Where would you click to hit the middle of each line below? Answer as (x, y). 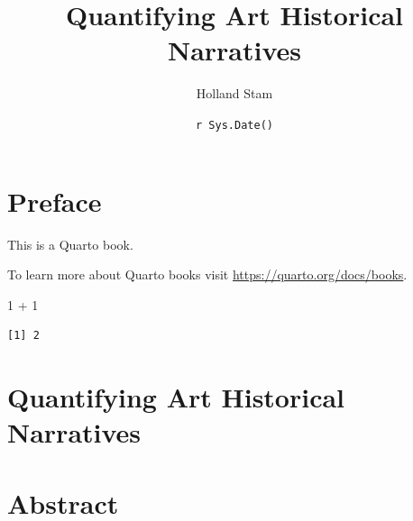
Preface (55, 201)
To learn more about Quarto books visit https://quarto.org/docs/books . (207, 274)
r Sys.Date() (234, 125)
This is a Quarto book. (70, 244)
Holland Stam (234, 93)
